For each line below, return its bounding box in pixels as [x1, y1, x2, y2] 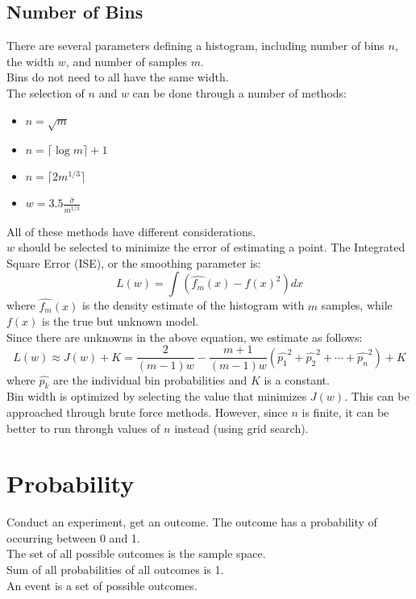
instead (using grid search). [174, 419, 309, 436]
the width [6, 52, 55, 69]
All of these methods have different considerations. [6, 223, 256, 239]
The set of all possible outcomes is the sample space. [6, 545, 266, 562]
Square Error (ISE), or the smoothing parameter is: [6, 254, 261, 271]
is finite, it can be [302, 403, 389, 420]
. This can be [344, 388, 410, 405]
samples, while [321, 297, 393, 314]
